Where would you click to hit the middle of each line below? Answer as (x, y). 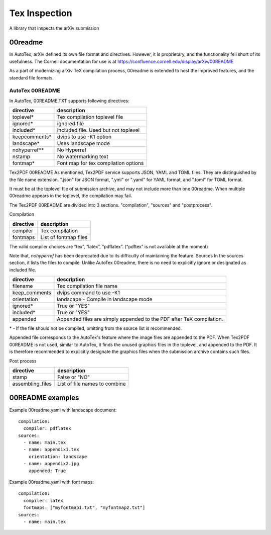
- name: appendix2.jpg (51, 464)
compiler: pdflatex (47, 428)
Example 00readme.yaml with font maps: (52, 482)
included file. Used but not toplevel (98, 130)
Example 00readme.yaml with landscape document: (63, 410)
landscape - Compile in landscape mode (105, 299)
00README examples (44, 398)
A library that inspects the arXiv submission (54, 28)
